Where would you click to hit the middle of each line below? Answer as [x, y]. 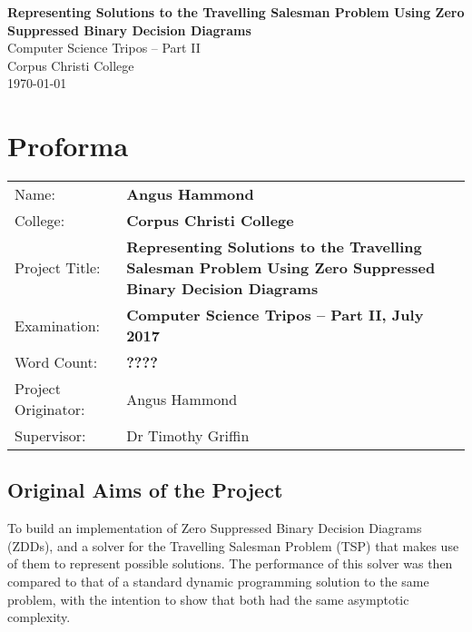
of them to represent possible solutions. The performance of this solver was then [230, 563]
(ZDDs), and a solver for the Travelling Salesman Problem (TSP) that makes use [233, 545]
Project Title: [58, 268]
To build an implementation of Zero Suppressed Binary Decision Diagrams [215, 528]
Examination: [58, 325]
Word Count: [56, 362]
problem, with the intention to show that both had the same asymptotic [208, 599]
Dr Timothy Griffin [188, 436]
